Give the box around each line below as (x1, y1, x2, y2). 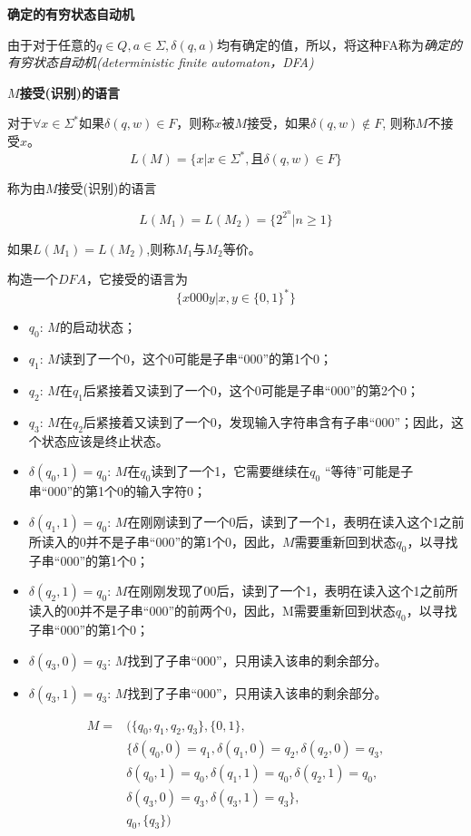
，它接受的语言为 (86, 269, 189, 288)
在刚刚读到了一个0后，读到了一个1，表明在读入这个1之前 (127, 511, 465, 530)
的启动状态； (59, 317, 136, 336)
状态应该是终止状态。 (41, 431, 169, 450)
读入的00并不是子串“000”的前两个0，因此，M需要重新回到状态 (28, 601, 396, 620)
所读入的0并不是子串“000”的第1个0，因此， (28, 531, 283, 550)
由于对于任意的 (7, 34, 96, 53)
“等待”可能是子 (324, 462, 414, 481)
